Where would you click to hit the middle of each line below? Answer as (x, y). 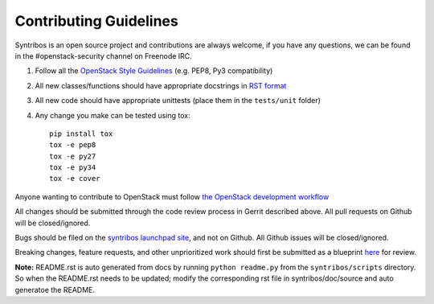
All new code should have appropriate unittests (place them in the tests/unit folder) (178, 101)
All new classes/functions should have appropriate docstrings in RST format (161, 85)
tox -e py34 (73, 168)
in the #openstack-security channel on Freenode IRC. (103, 55)
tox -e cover (75, 179)
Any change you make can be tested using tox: (113, 115)
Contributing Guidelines (96, 21)
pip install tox (81, 134)
